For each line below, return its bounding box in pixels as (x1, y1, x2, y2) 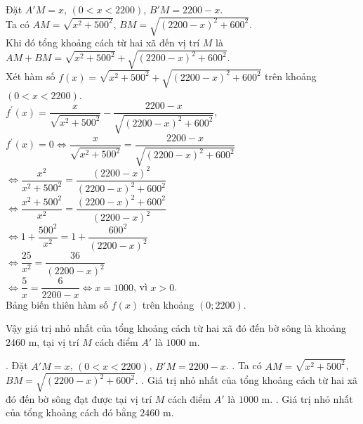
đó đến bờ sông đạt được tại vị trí (6, 391, 152, 406)
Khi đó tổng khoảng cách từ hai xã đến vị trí (6, 35, 200, 50)
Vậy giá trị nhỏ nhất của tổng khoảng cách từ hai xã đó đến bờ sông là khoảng (6, 321, 347, 335)
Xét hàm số (6, 69, 55, 84)
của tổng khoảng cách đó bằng (6, 405, 137, 420)
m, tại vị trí (28, 334, 79, 349)
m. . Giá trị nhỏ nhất (261, 391, 353, 406)
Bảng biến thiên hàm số (6, 297, 109, 311)
